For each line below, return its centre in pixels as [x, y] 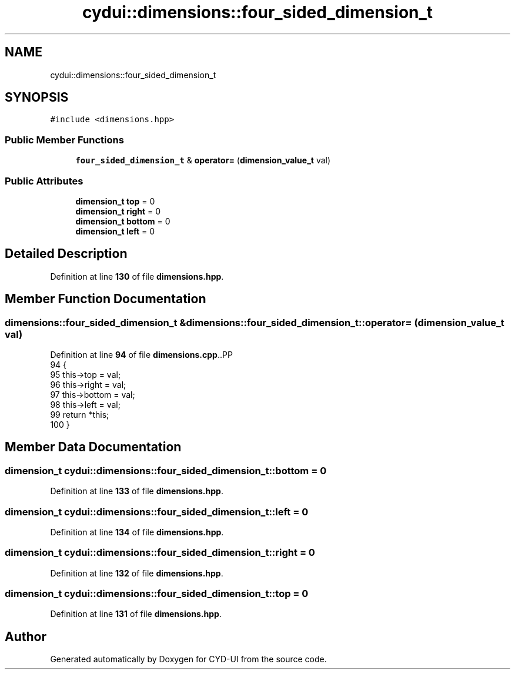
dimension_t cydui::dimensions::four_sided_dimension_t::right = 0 [160, 553]
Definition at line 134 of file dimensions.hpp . [137, 532]
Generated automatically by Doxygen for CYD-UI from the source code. [188, 659]
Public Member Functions [64, 140]
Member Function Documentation [106, 299]
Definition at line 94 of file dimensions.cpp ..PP [141, 355]
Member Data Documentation [93, 447]
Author [26, 636]
